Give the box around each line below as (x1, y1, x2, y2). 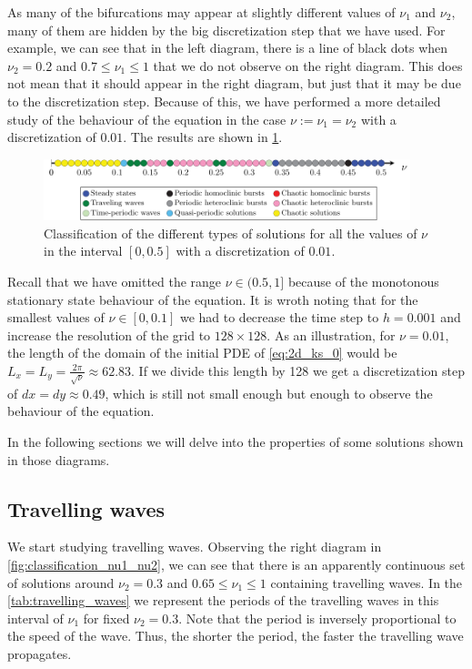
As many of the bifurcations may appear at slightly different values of (7, 3, 396, 21)
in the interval (44, 241, 123, 260)
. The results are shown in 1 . (123, 127, 283, 147)
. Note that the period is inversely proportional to (178, 608, 457, 627)
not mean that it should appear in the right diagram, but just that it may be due (7, 74, 461, 93)
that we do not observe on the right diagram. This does (153, 56, 463, 75)
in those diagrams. (7, 450, 110, 469)
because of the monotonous (287, 271, 439, 290)
